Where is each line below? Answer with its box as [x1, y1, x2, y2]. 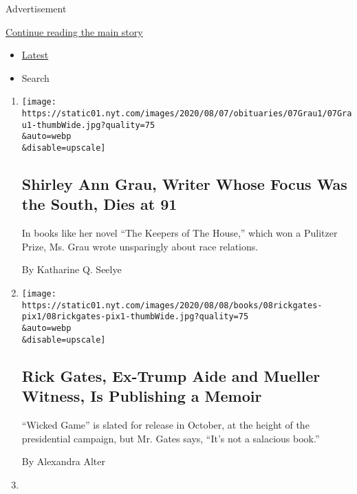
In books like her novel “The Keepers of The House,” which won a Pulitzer [21, 226, 338, 240]
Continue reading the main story [6, 24, 143, 39]
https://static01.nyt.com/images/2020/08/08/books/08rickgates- [21, 300, 323, 310]
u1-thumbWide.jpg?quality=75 [21, 120, 155, 130]
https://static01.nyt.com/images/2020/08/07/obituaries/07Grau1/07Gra [21, 109, 352, 119]
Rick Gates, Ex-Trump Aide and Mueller [21, 365, 321, 386]
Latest [21, 47, 49, 62]
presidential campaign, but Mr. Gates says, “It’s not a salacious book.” [21, 431, 320, 445]
